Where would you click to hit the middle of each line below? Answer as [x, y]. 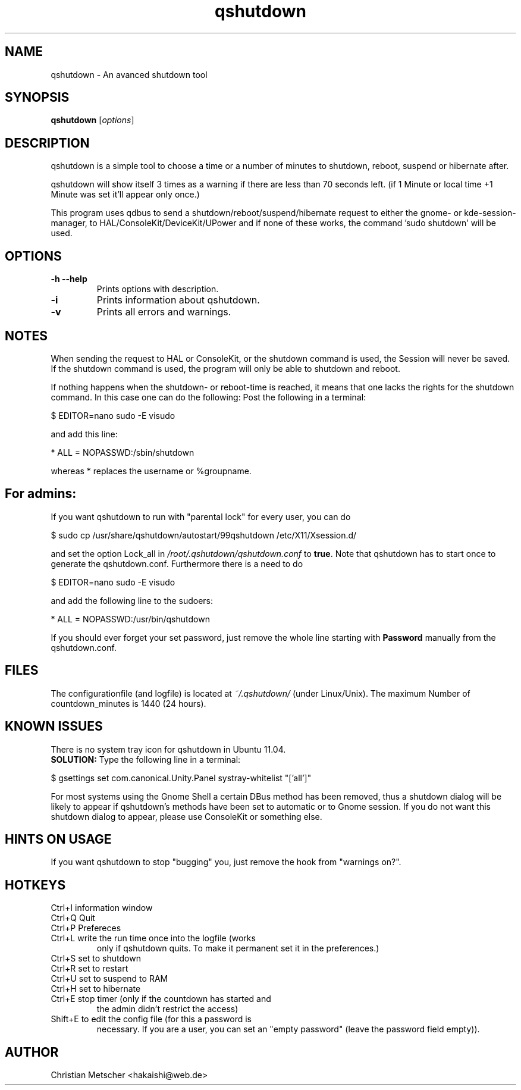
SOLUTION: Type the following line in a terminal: [146, 759]
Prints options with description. [158, 289]
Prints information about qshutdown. [178, 300]
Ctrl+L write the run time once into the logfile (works [153, 938]
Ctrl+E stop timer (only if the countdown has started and [161, 999]
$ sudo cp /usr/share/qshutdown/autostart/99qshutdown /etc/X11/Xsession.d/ [204, 535]
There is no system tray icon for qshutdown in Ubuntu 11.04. [168, 749]
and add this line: [84, 434]
